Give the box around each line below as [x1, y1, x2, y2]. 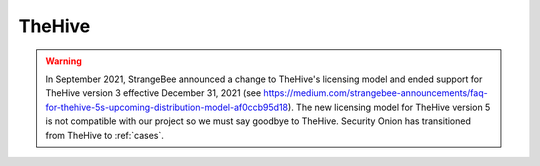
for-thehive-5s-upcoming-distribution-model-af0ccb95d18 [45, 101, 289, 113]
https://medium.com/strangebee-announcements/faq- [263, 87, 489, 99]
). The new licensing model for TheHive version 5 [287, 101, 491, 113]
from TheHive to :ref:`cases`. [45, 129, 165, 141]
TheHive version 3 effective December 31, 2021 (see [45, 87, 262, 99]
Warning [45, 55, 82, 67]
